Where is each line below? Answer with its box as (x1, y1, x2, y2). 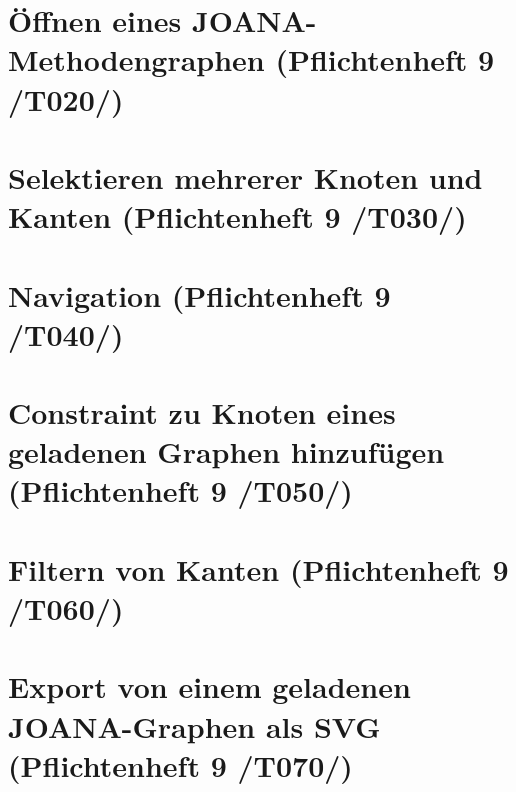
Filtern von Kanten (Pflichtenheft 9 (8, 548, 509, 589)
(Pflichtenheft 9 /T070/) (8, 744, 353, 785)
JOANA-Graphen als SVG (8, 705, 381, 746)
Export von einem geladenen (8, 666, 411, 707)
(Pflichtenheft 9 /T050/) (8, 470, 353, 511)
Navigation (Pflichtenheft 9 (8, 274, 391, 315)
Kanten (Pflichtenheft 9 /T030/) (8, 196, 467, 237)
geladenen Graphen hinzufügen (8, 431, 445, 472)
